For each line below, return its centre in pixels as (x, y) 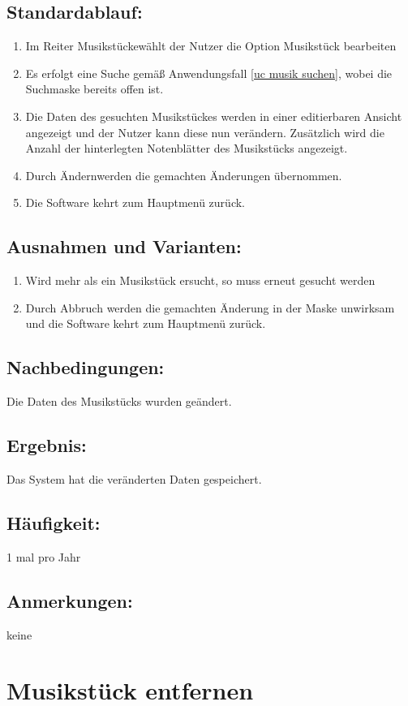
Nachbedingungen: (86, 367)
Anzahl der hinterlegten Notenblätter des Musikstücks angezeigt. (187, 148)
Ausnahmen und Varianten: (124, 246)
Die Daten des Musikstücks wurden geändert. (119, 401)
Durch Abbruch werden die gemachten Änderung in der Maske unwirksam (210, 307)
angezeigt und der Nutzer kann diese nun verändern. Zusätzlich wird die (205, 132)
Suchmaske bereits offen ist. (94, 89)
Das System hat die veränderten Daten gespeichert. (134, 478)
